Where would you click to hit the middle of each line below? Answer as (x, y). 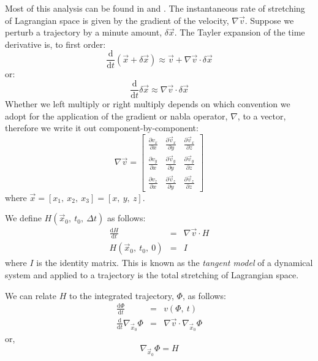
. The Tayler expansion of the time (240, 32)
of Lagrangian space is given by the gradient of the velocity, (117, 20)
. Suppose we (269, 20)
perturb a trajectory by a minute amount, (84, 32)
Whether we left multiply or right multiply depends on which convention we (148, 104)
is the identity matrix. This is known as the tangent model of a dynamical (175, 263)
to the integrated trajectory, (122, 295)
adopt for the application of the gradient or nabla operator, (116, 116)
